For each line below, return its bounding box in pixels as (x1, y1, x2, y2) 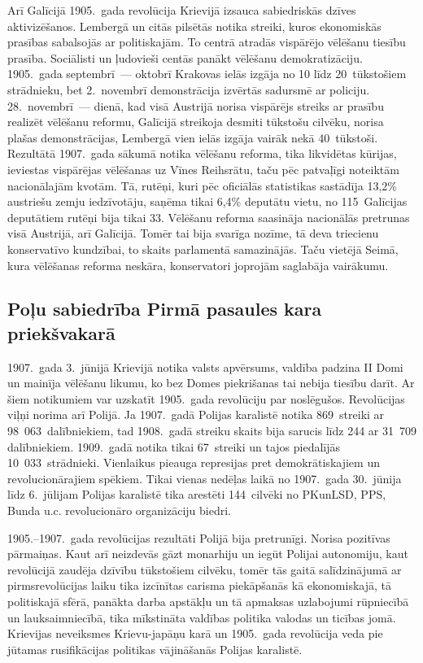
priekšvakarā (7, 320, 116, 345)
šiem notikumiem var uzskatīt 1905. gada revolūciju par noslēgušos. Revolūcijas (7, 390, 405, 407)
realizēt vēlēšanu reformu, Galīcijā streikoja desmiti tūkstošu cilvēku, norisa (7, 113, 384, 130)
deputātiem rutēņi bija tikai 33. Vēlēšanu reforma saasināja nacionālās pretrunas (7, 208, 410, 225)
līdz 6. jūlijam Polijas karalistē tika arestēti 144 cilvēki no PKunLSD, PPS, (7, 486, 386, 503)
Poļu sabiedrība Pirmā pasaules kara (7, 296, 322, 321)
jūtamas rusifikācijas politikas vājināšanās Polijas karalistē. (7, 640, 303, 657)
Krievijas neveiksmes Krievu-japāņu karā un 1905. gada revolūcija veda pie (7, 625, 383, 642)
